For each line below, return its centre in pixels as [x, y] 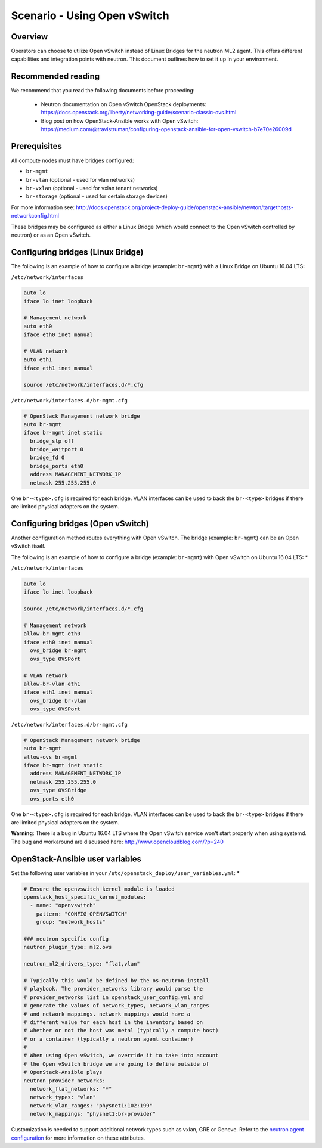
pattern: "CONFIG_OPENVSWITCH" [82, 914]
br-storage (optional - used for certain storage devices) [97, 196]
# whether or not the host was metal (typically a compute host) [121, 1031]
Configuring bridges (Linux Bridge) [77, 252]
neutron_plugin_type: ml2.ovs [68, 947]
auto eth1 [38, 360]
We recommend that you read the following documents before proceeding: [103, 91]
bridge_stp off [52, 441]
